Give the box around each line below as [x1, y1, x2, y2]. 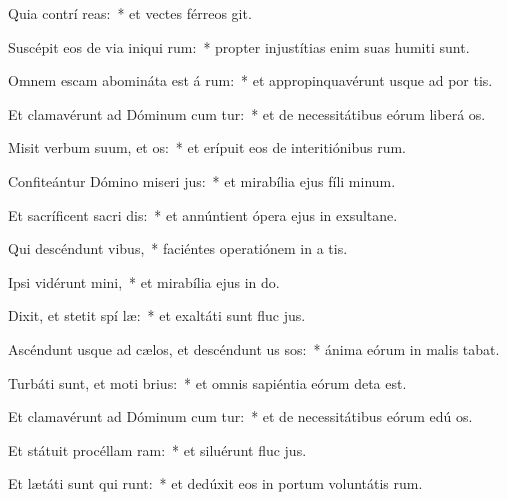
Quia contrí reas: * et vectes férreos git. [8, 3, 252, 23]
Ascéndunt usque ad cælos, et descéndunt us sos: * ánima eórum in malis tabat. [8, 338, 500, 359]
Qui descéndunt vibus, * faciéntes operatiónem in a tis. [8, 238, 348, 259]
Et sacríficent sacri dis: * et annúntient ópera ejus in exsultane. [8, 204, 398, 225]
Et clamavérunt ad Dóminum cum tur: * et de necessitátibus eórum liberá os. [8, 103, 486, 124]
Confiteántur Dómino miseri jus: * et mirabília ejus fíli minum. [8, 170, 396, 191]
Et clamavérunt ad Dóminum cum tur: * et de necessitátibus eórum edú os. [8, 406, 473, 427]
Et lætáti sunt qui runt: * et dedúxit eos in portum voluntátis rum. [8, 473, 423, 494]
